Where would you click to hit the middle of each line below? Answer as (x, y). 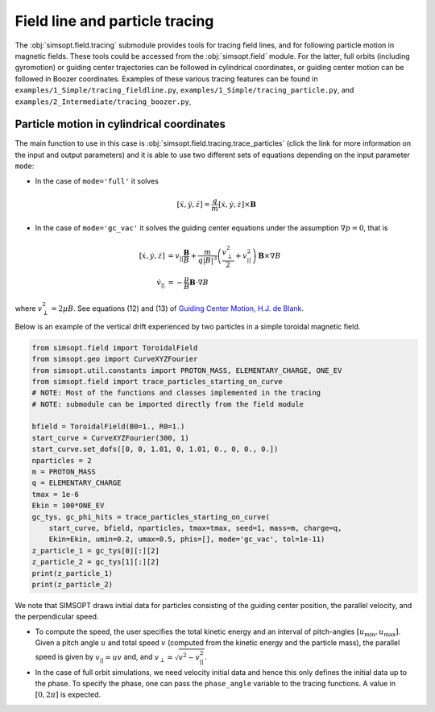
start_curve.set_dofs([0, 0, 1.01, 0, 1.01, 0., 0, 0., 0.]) (155, 449)
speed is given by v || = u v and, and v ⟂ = (104, 658)
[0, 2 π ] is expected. (68, 695)
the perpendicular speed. (57, 617)
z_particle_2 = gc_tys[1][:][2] (96, 562)
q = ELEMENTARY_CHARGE (77, 483)
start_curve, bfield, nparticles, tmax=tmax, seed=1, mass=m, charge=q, (195, 528)
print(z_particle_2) (72, 584)
